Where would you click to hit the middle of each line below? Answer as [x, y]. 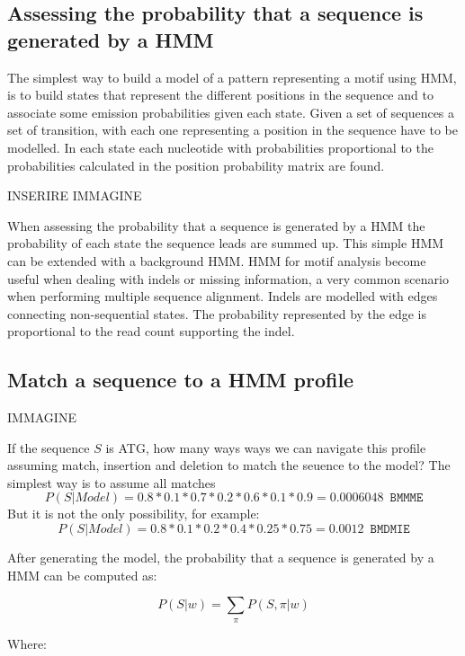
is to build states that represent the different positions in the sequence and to [220, 95]
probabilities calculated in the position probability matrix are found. [196, 165]
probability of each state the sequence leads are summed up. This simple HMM [226, 243]
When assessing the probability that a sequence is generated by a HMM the [216, 225]
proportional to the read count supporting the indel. [151, 331]
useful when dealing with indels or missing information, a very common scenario [228, 278]
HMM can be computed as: [82, 575]
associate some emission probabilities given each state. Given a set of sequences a [231, 112]
